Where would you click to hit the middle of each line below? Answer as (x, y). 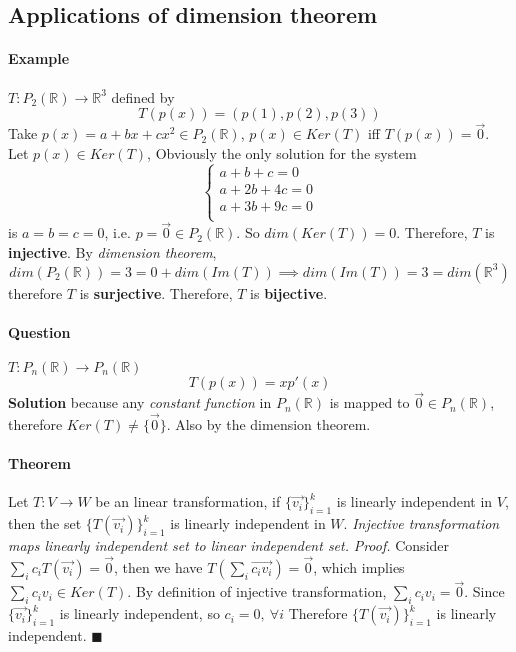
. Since (484, 591)
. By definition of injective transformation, (257, 591)
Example (39, 58)
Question (39, 331)
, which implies (359, 567)
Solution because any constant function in (140, 402)
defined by (143, 96)
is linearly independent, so (139, 613)
